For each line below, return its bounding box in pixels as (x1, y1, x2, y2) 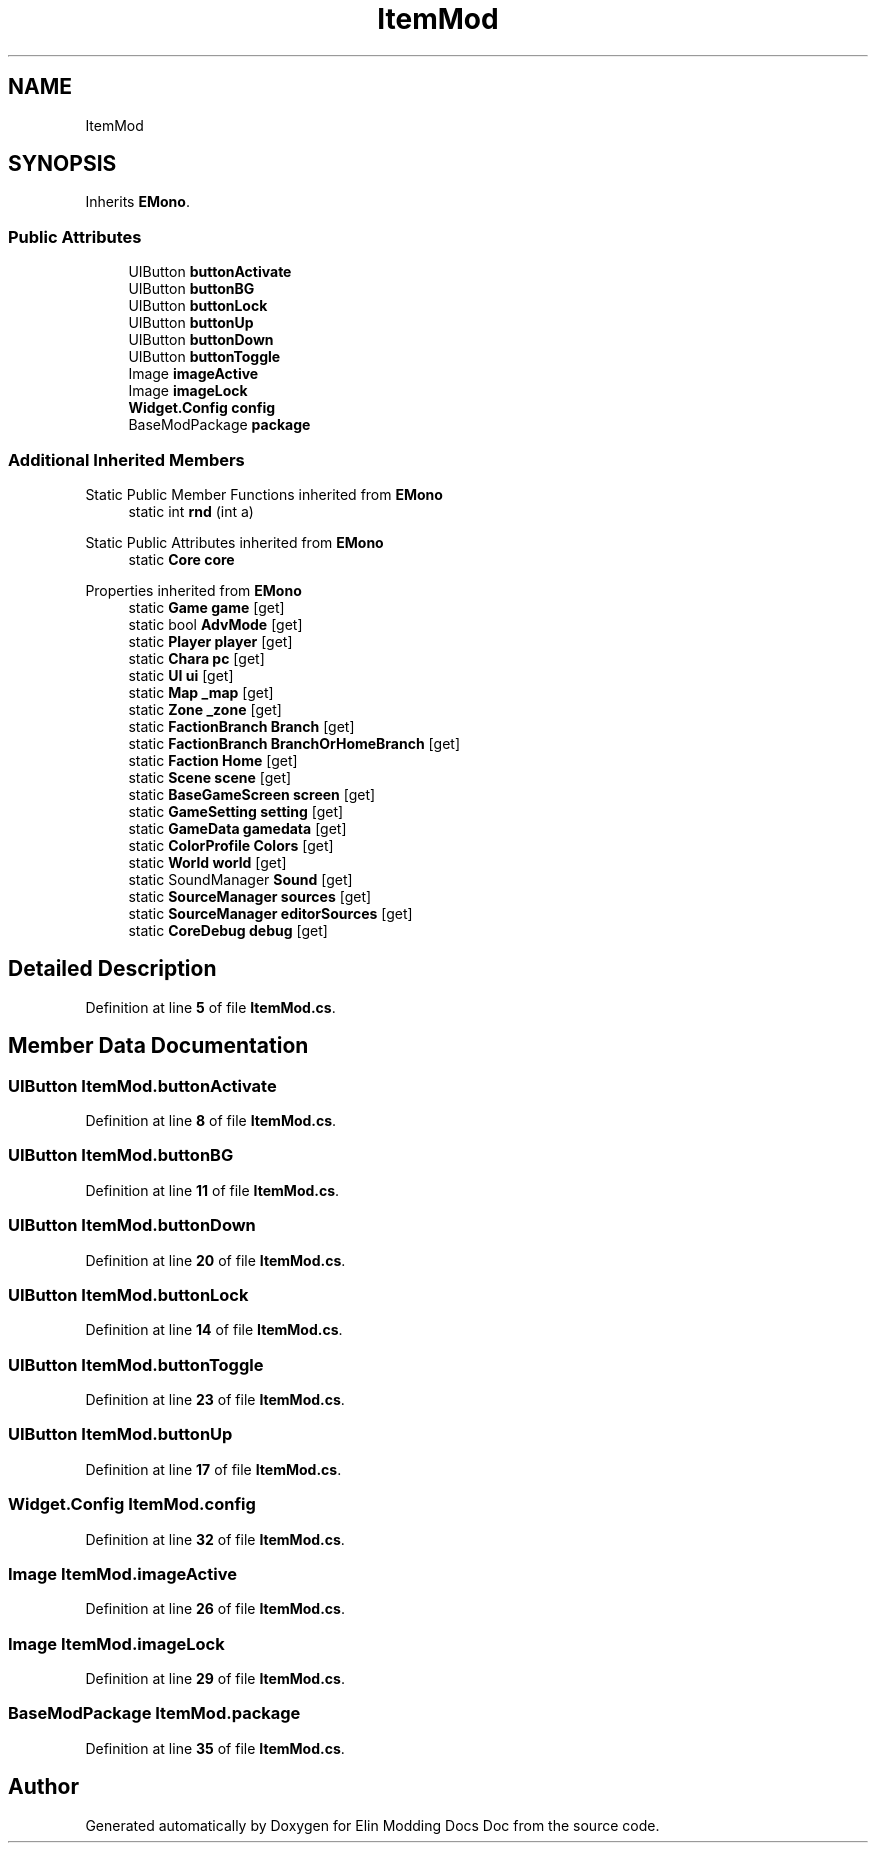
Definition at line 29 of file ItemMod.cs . (85, 1670, 345, 1687)
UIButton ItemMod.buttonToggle (8, 1354, 264, 1375)
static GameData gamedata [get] (128, 819, 347, 837)
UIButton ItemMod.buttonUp (8, 1424, 233, 1445)
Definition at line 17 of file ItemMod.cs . (85, 1460, 342, 1478)
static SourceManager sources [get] (128, 887, 372, 905)
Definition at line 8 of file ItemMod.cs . (85, 1112, 337, 1129)
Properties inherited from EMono (85, 581, 302, 599)
